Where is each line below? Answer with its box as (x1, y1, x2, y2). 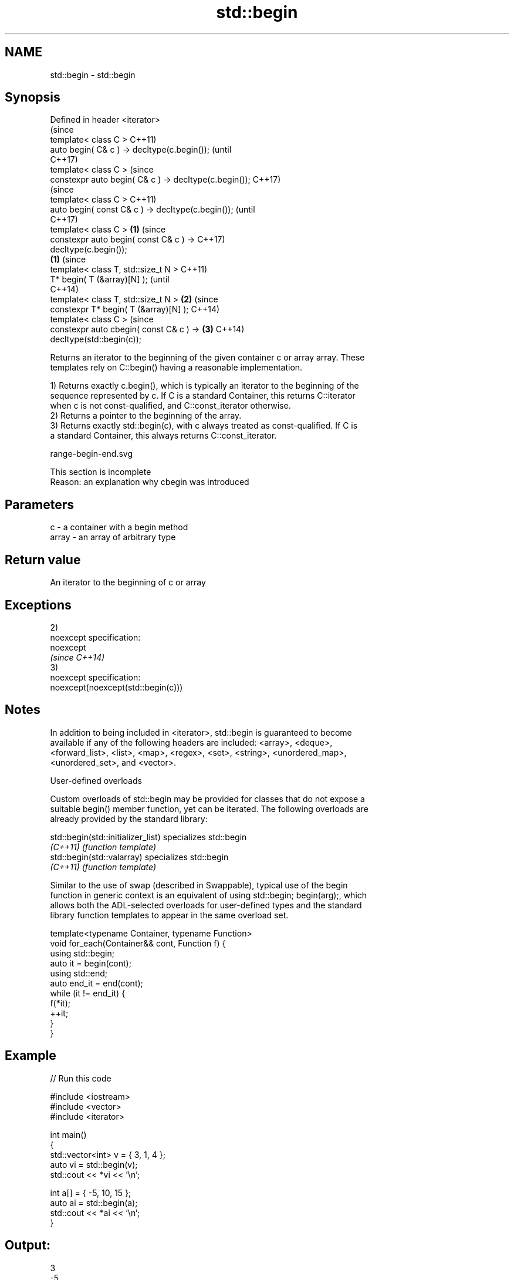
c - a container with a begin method (50, 522, 188, 533)
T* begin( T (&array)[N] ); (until (50, 274, 170, 285)
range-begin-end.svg (50, 449, 133, 459)
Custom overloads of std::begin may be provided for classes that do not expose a (50, 793, 365, 804)
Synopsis (5, 90, 60, 105)
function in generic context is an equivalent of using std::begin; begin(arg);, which (50, 890, 367, 900)
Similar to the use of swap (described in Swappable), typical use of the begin (50, 880, 348, 890)
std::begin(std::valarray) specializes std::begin (50, 851, 229, 862)
